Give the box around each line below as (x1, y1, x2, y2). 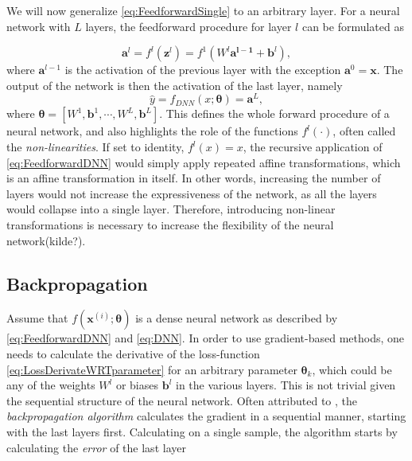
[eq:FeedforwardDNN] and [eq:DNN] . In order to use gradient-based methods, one (6, 330, 405, 346)
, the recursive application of (243, 139, 383, 155)
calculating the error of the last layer (6, 439, 186, 455)
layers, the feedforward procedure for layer (85, 18, 292, 34)
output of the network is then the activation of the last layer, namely (6, 76, 343, 93)
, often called (332, 123, 396, 139)
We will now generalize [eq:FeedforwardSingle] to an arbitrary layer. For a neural (6, 2, 400, 18)
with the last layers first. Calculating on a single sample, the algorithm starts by (6, 423, 398, 440)
